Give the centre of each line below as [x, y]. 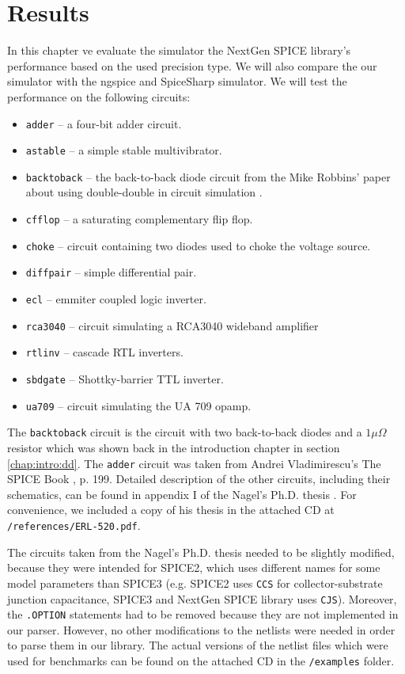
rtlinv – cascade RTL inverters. [104, 352]
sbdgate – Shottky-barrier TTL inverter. [125, 379]
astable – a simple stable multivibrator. [124, 150]
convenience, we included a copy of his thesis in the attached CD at [171, 510]
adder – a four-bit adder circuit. [104, 123]
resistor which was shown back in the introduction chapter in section [174, 447]
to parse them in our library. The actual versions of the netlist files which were [198, 645]
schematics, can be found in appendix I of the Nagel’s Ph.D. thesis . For [182, 494]
